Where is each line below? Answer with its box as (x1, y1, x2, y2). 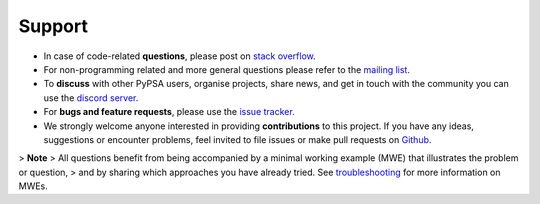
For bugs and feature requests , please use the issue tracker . (43, 106, 295, 118)
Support (18, 15, 89, 37)
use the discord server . (43, 91, 139, 104)
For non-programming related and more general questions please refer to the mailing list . (43, 63, 410, 75)
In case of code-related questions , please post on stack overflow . (43, 50, 317, 62)
